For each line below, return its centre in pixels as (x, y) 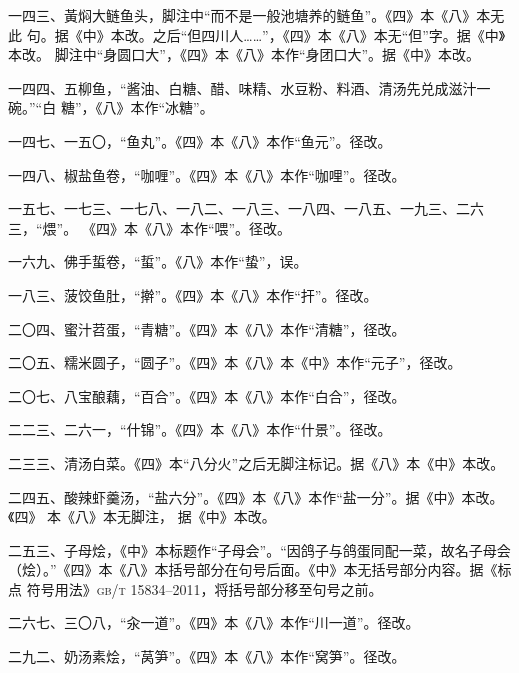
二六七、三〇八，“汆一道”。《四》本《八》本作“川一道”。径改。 (214, 622)
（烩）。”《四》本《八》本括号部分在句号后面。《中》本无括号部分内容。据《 (253, 569)
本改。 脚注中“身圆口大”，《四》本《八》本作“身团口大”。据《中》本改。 (244, 54)
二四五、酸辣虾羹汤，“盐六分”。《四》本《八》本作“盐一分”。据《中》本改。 (256, 496)
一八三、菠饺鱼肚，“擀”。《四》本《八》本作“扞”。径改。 (193, 294)
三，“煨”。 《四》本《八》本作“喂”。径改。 (150, 227)
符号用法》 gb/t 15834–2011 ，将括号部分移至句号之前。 (204, 588)
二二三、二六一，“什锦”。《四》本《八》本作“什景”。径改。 (200, 429)
